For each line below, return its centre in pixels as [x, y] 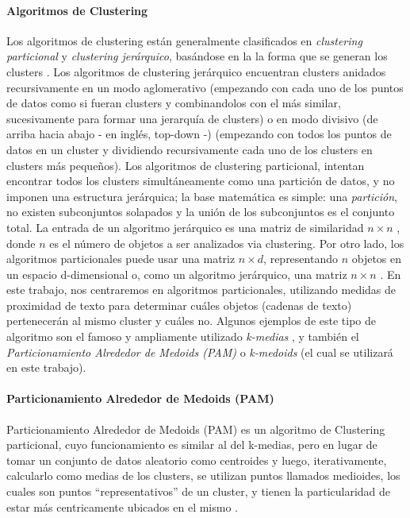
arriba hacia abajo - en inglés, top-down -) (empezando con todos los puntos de [199, 134]
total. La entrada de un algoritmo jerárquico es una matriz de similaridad [185, 227]
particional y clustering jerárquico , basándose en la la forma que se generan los [197, 56]
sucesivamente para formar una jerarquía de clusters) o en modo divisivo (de [192, 118]
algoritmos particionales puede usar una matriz [121, 259]
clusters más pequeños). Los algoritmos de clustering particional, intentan [186, 165]
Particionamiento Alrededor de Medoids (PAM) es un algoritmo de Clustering [196, 429]
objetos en [377, 259]
